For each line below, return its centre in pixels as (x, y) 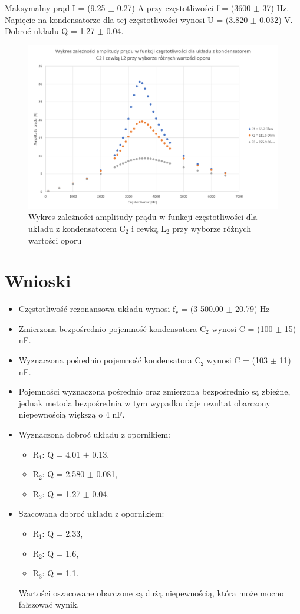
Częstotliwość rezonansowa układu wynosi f (97, 309)
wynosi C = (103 (237, 360)
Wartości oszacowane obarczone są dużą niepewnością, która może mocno (151, 592)
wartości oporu (55, 240)
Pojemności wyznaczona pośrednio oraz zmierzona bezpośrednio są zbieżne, (154, 391)
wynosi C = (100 (242, 328)
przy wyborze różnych (212, 228)
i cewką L (149, 228)
